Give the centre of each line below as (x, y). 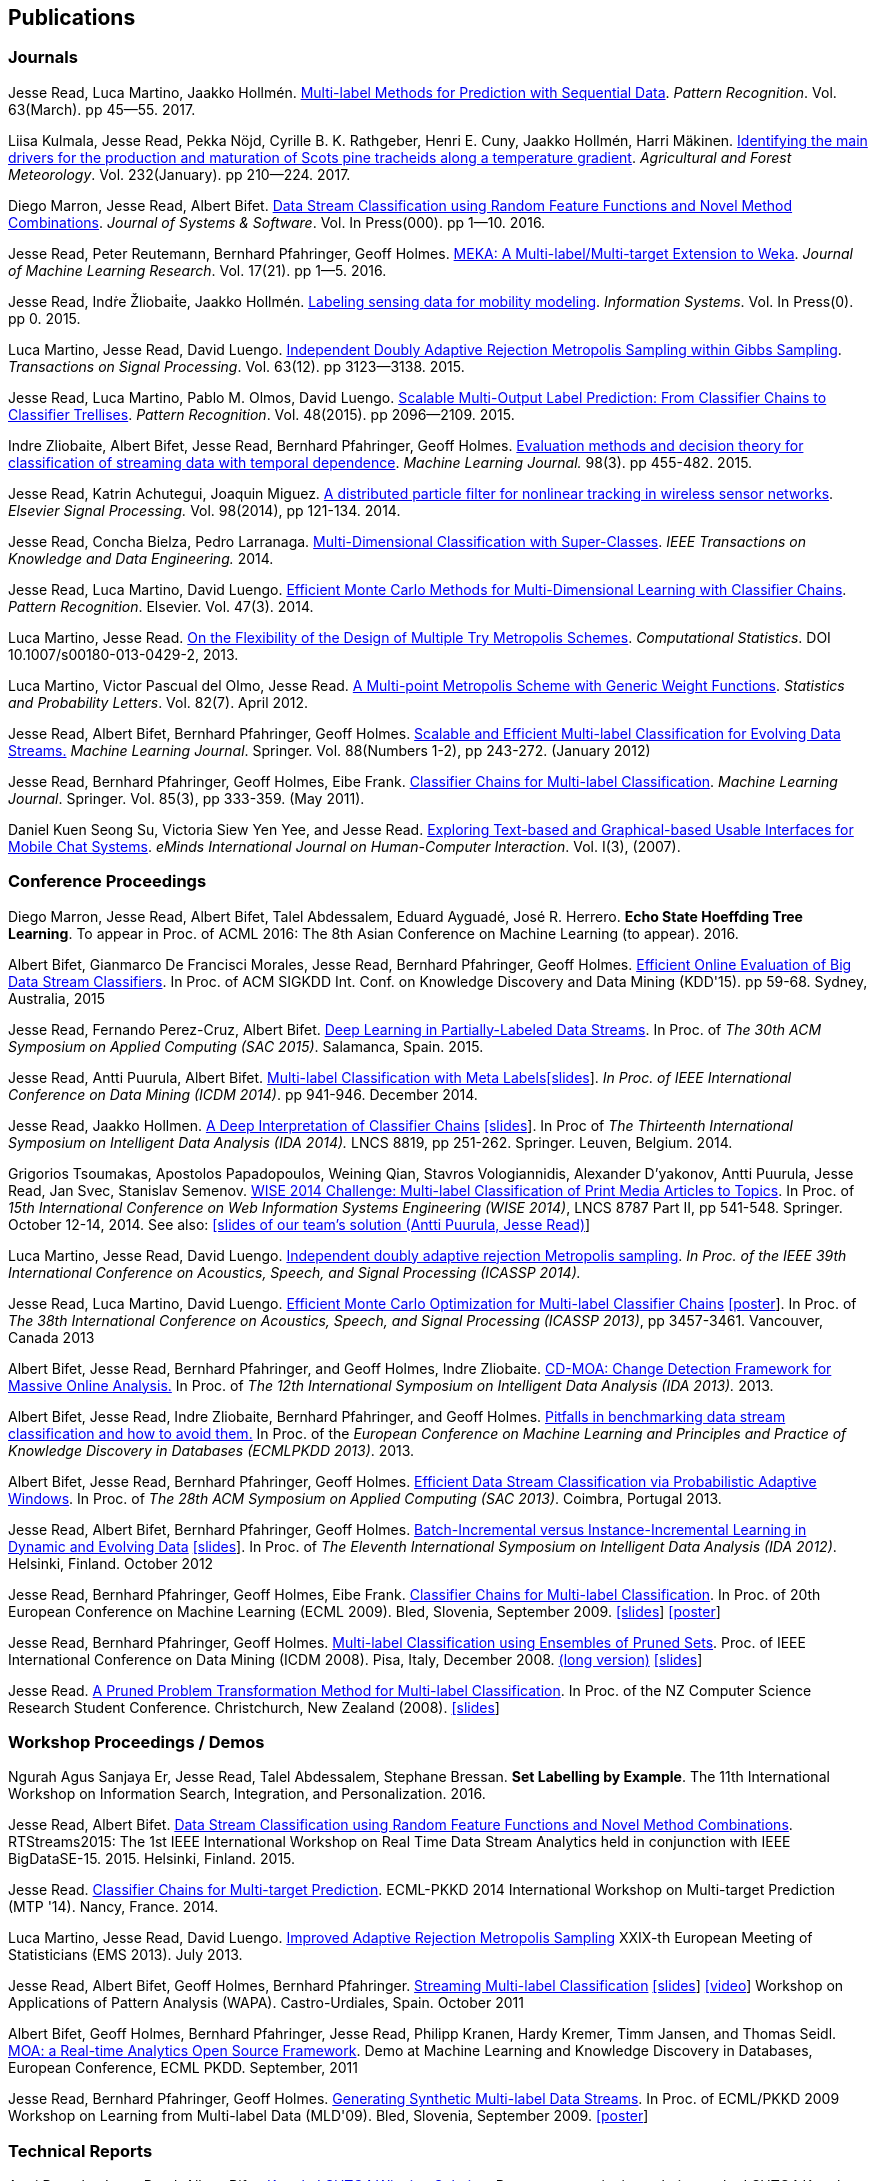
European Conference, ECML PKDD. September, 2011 (183, 2068)
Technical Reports (80, 2150)
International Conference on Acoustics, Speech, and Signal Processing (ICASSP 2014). (294, 1272)
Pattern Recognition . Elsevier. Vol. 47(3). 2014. (161, 606)
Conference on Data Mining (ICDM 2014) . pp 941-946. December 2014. (243, 1094)
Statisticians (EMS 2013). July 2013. (125, 1955)
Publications (72, 17)
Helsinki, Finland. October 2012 (111, 1563)
